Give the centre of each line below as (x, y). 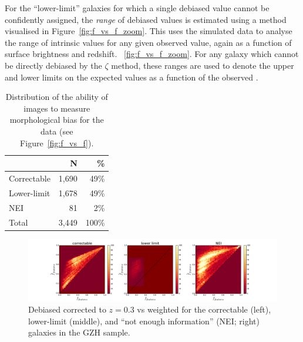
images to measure (57, 108)
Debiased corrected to (67, 309)
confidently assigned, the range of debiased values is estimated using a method (146, 19)
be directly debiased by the (53, 65)
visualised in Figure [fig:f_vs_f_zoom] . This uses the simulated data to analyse (149, 31)
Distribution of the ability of (57, 97)
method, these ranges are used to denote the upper (203, 65)
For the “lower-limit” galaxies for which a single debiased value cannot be (137, 8)
